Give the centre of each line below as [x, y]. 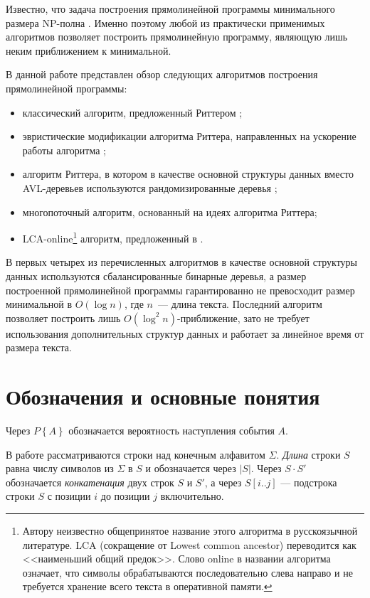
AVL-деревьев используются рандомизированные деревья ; [150, 187]
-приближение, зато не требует [243, 317]
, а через [223, 482]
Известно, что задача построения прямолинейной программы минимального [170, 9]
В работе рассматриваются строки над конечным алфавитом [136, 454]
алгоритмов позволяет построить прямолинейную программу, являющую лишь [177, 37]
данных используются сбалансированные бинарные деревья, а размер [156, 276]
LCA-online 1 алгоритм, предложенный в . [113, 237]
